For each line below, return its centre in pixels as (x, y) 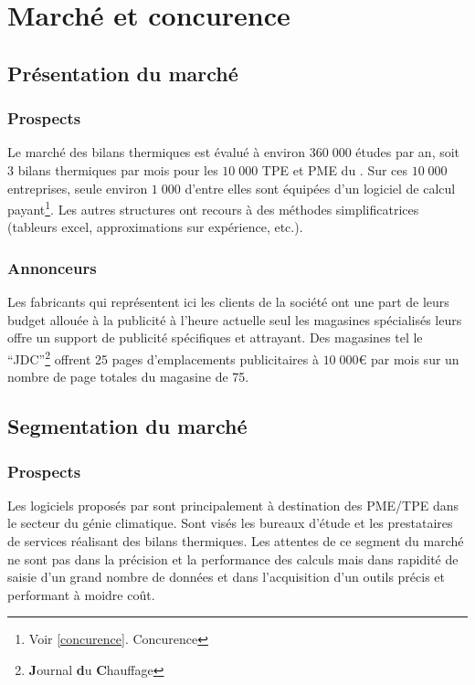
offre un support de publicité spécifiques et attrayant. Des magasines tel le (215, 337)
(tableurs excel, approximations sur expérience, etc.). (155, 227)
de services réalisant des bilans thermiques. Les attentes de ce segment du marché (236, 541)
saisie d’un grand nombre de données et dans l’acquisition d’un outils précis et (227, 577)
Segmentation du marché (127, 426)
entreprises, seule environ (78, 188)
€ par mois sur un (409, 358)
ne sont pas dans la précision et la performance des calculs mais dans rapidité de (233, 559)
